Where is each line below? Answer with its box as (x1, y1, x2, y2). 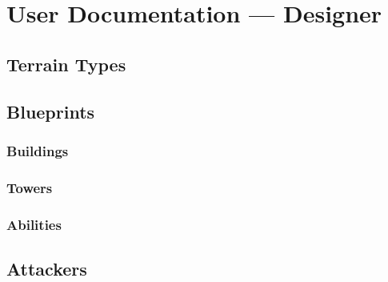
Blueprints (6, 99, 95, 123)
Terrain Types (6, 51, 126, 76)
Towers (6, 177, 53, 197)
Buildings (6, 140, 69, 160)
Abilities (6, 214, 62, 234)
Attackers (6, 256, 87, 280)
